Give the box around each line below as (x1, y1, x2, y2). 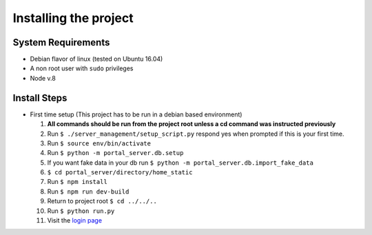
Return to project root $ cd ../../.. (47, 197, 158, 205)
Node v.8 (30, 74, 56, 82)
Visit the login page (47, 216, 103, 225)
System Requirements (12, 37, 110, 48)
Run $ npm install (47, 178, 108, 186)
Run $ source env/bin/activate (47, 139, 152, 147)
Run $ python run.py (47, 207, 115, 215)
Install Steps (12, 92, 68, 103)
